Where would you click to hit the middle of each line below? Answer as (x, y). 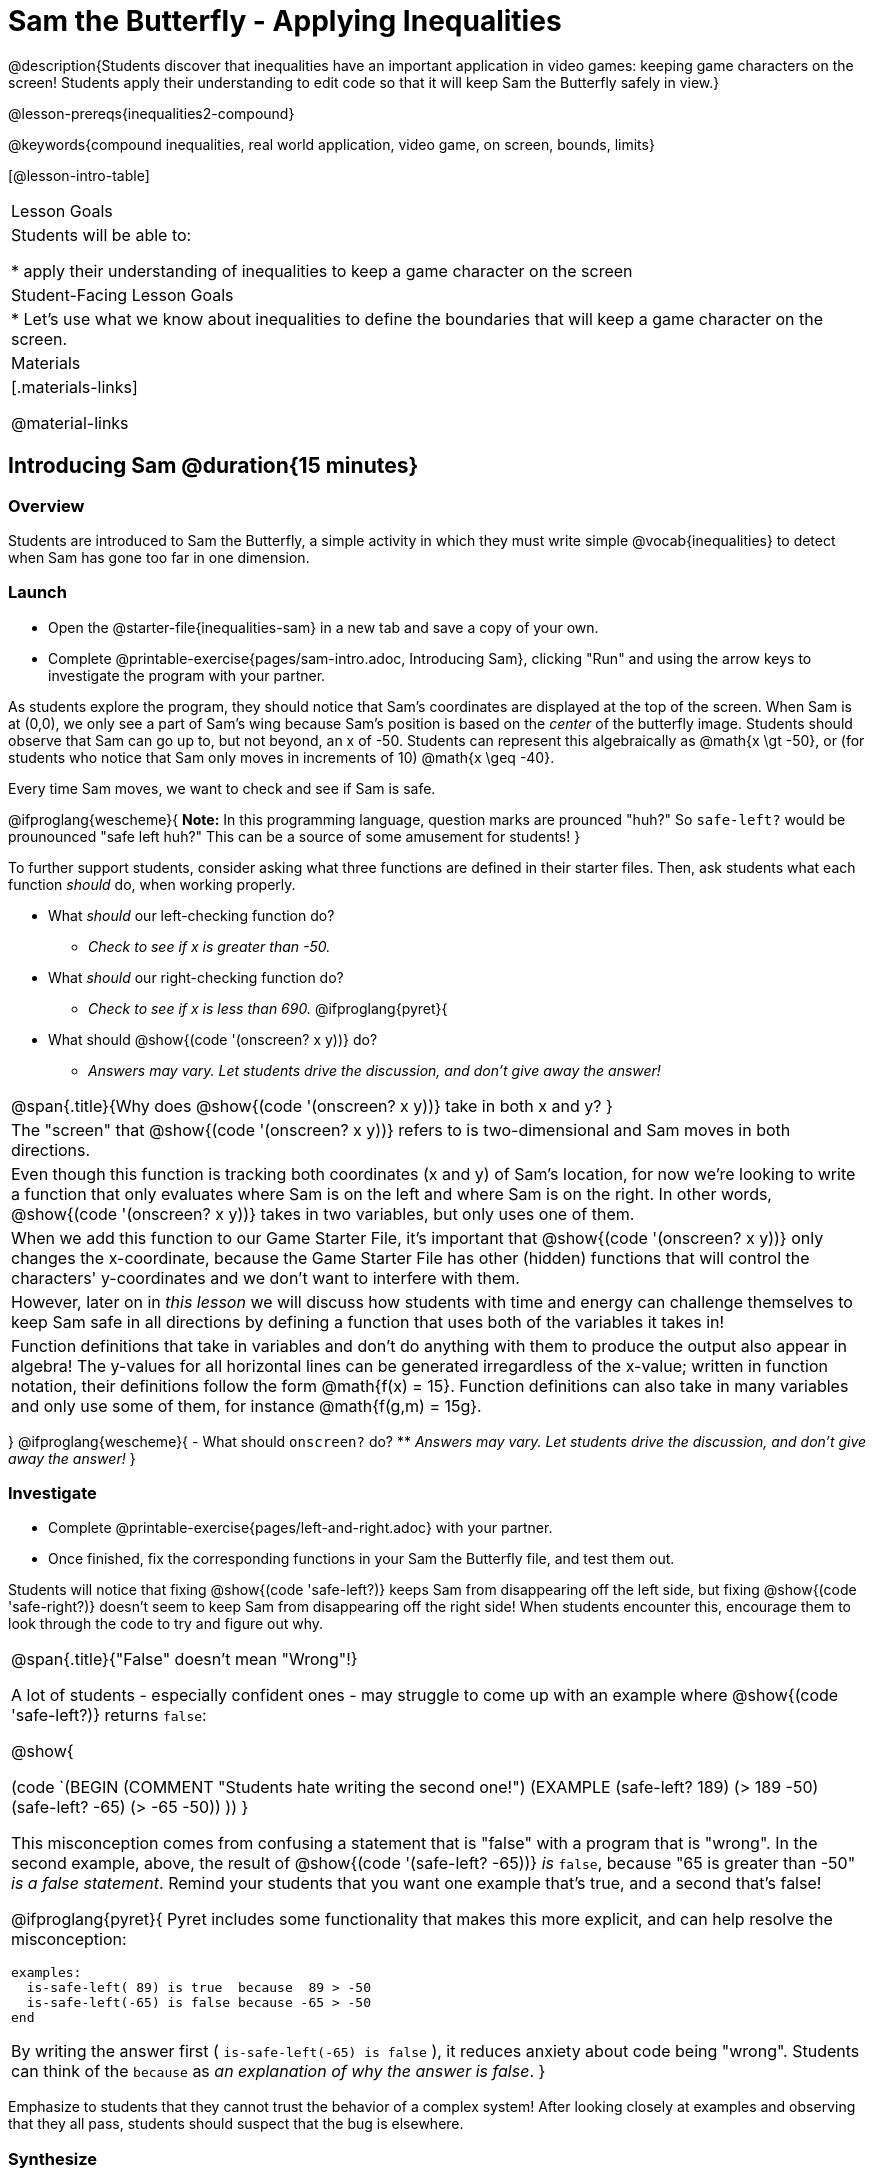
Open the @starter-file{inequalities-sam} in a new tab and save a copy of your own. (323, 627)
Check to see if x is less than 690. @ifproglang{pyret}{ (268, 1008)
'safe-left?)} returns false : (109, 1715)
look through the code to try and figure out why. (166, 1624)
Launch (37, 592)
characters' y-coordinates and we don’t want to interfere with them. (265, 1277)
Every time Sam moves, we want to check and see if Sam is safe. (222, 788)
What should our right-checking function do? (196, 977)
